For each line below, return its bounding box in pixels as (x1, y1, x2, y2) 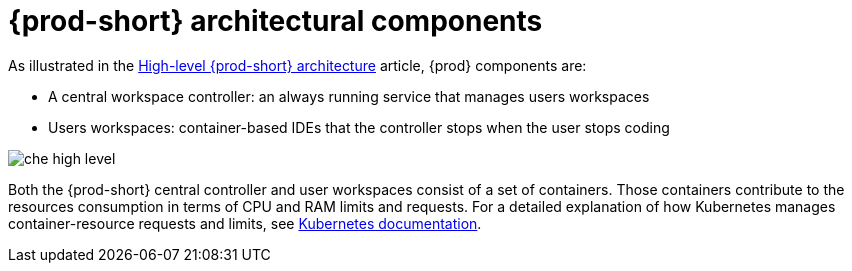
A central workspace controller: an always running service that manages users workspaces (48, 87, 650, 105)
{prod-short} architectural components (8, 4, 543, 38)
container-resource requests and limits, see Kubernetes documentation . (8, 214, 482, 232)
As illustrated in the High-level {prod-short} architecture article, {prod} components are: (8, 56, 587, 74)
